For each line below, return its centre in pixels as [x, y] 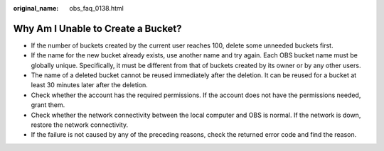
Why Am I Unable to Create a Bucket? [97, 28]
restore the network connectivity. [79, 125]
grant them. [48, 105]
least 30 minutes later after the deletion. [90, 85]
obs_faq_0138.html [96, 8]
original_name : [36, 8]
